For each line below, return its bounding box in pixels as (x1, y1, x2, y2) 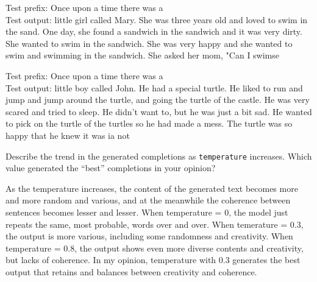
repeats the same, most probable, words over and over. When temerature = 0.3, (5, 217, 304, 230)
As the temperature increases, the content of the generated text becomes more (5, 182, 298, 194)
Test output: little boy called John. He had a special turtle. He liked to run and (5, 81, 303, 94)
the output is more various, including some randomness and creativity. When (5, 230, 293, 242)
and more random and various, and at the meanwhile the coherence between (5, 194, 291, 206)
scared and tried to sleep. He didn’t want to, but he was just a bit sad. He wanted (5, 105, 312, 118)
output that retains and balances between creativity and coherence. (5, 265, 257, 278)
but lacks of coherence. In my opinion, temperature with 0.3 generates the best (5, 253, 301, 266)
